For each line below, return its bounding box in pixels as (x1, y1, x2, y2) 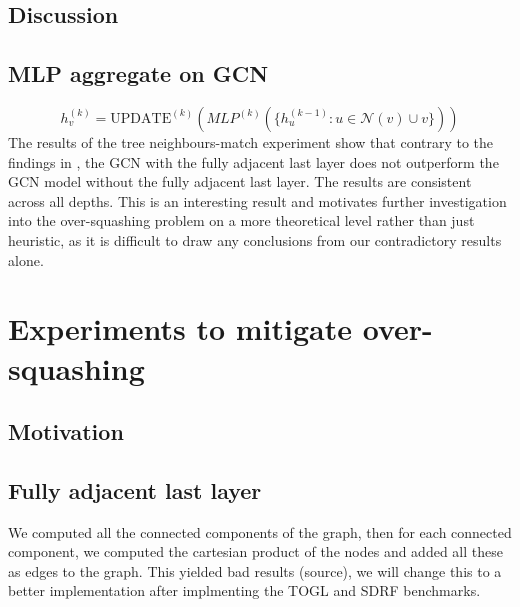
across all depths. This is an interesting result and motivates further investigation (8, 190, 507, 211)
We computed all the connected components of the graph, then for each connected (8, 521, 512, 542)
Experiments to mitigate (8, 308, 353, 349)
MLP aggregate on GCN (8, 58, 269, 89)
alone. (8, 249, 44, 270)
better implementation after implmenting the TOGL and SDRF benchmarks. (8, 580, 481, 601)
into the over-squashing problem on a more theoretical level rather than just (8, 210, 475, 231)
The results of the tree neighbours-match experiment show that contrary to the (8, 131, 494, 152)
